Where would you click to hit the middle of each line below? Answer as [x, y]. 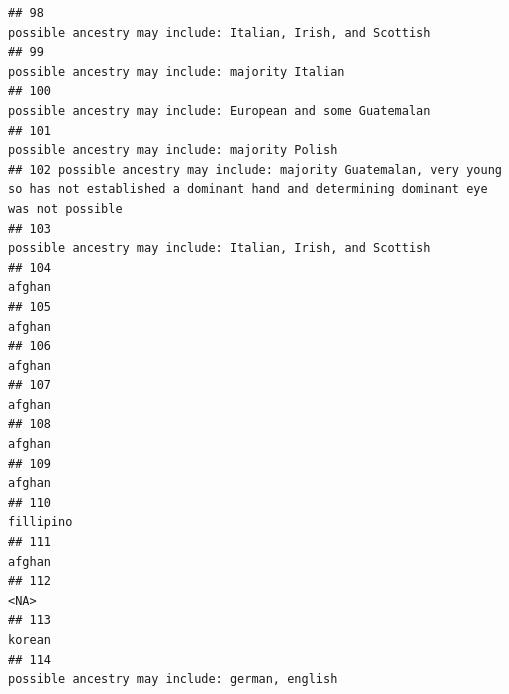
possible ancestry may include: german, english [173, 679]
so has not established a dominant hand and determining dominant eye [248, 189]
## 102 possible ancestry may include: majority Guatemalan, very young [255, 169]
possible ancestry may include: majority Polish [173, 150]
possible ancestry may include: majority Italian [176, 71]
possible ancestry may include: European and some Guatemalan [219, 110]
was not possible [65, 208]
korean [29, 640]
